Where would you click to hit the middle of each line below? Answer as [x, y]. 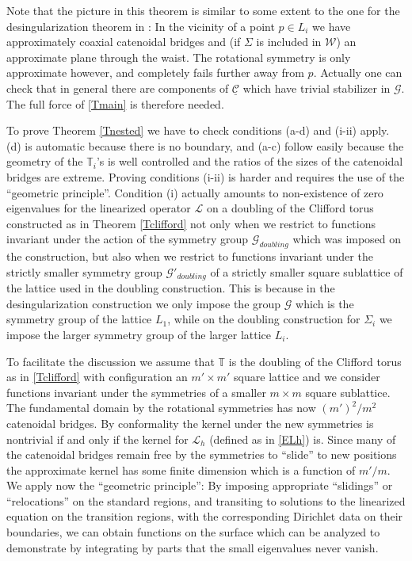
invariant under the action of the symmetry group [128, 239]
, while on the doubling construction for [264, 319]
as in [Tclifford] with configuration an [97, 377]
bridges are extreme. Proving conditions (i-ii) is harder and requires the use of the [206, 176]
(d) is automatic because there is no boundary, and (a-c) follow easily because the [205, 145]
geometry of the [45, 161]
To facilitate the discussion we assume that [111, 361]
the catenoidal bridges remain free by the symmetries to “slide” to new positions [202, 454]
